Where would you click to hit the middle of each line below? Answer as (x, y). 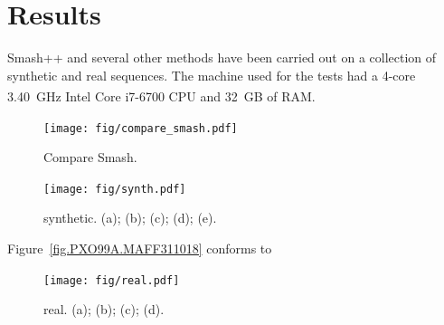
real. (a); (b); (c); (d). (104, 309)
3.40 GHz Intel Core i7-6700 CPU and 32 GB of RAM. (161, 96)
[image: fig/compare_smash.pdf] (141, 128)
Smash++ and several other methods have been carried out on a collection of (222, 57)
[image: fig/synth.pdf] (115, 189)
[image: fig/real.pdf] (112, 280)
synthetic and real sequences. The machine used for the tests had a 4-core (212, 75)
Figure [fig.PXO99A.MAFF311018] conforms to (140, 249)
